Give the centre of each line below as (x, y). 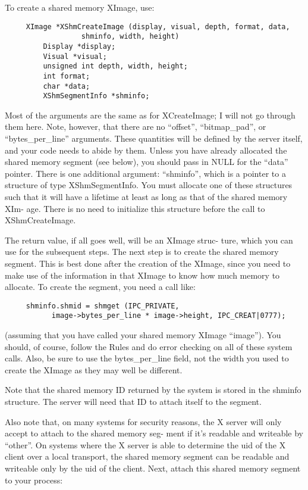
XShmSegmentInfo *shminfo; (96, 96)
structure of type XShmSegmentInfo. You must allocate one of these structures (149, 185)
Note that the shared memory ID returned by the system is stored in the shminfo (153, 390)
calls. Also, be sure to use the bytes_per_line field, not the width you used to (147, 358)
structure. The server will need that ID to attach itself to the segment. (133, 402)
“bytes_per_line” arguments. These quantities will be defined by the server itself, (154, 138)
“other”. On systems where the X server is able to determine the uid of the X (145, 444)
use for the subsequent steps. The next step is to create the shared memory (142, 252)
